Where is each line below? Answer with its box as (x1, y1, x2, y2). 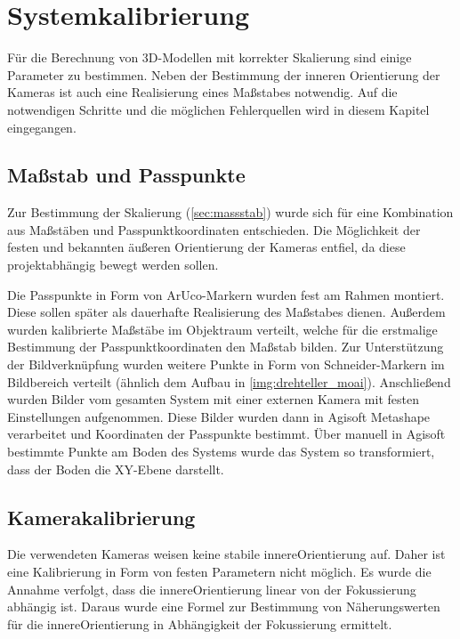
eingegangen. (7, 117, 77, 136)
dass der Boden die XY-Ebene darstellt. (7, 459, 224, 478)
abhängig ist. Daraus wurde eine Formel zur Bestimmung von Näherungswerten (7, 597, 440, 616)
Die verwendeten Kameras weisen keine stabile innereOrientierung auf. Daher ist (7, 545, 446, 563)
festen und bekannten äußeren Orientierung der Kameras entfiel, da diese (7, 238, 406, 256)
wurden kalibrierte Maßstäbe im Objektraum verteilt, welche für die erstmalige (7, 319, 438, 338)
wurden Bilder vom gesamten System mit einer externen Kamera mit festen (7, 390, 419, 408)
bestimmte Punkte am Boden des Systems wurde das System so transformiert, (7, 442, 435, 461)
